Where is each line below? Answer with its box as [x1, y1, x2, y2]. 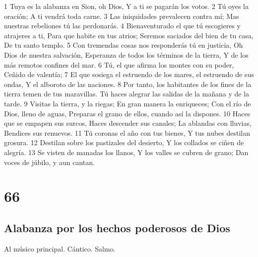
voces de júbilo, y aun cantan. [4, 157, 95, 167]
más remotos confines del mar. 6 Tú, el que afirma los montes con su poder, [4, 59, 234, 70]
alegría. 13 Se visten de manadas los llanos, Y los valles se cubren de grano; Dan [4, 147, 249, 157]
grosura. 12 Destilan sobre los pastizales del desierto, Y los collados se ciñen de [4, 137, 244, 148]
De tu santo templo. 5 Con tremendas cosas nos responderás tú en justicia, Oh [4, 40, 243, 50]
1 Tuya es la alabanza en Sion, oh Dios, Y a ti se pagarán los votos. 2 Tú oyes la [4, 1, 249, 11]
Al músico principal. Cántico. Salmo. [4, 243, 116, 254]
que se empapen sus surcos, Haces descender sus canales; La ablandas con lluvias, [4, 118, 252, 128]
